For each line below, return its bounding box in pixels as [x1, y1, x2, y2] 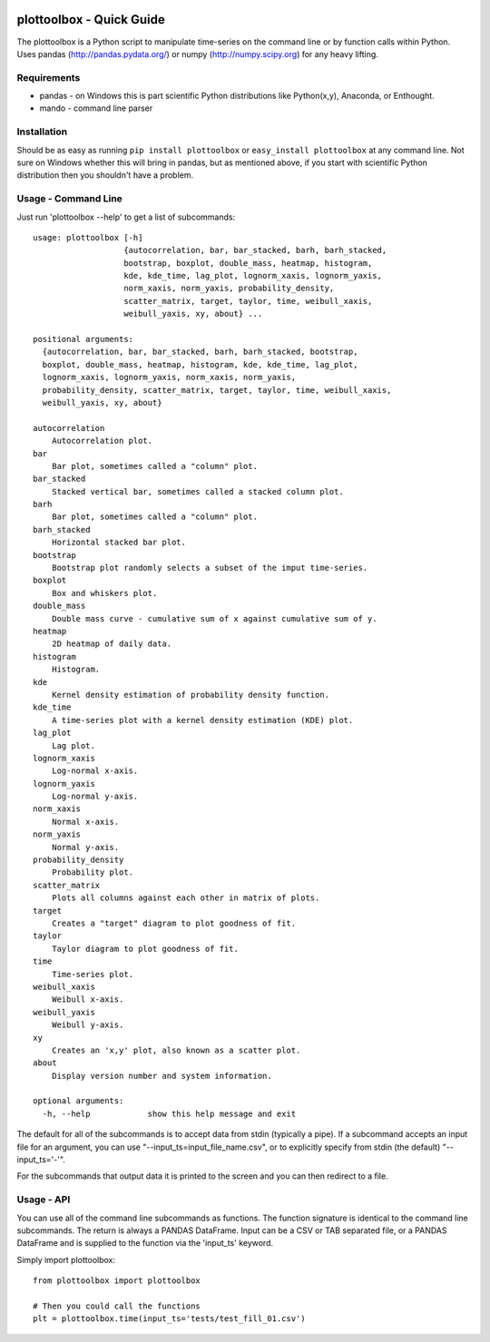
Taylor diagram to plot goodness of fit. [51, 944, 240, 954]
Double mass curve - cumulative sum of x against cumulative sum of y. [51, 613, 377, 623]
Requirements [16, 71, 81, 83]
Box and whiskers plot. [51, 588, 158, 598]
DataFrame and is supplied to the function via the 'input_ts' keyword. [16, 1238, 274, 1249]
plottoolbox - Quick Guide [16, 12, 165, 27]
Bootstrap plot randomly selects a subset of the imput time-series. [51, 563, 368, 573]
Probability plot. [51, 867, 134, 877]
